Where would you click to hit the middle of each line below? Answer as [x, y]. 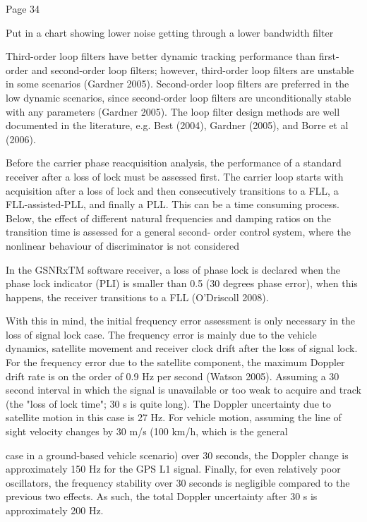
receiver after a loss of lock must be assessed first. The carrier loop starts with [175, 176]
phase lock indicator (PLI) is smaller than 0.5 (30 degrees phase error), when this [182, 283]
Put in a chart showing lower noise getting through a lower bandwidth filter [170, 32]
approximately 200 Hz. [55, 510]
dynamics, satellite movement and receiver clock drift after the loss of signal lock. [182, 348]
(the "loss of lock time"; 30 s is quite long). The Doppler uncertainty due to [168, 403]
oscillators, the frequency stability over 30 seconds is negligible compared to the [178, 482]
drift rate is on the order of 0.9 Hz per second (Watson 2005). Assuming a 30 [173, 376]
